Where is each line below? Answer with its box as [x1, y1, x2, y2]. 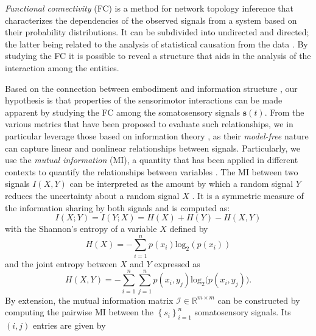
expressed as [154, 257, 200, 270]
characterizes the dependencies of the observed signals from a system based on [5, 13, 297, 26]
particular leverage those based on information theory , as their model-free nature [5, 129, 309, 142]
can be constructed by [217, 293, 300, 306]
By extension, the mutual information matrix [5, 293, 174, 306]
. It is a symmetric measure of [192, 189, 304, 201]
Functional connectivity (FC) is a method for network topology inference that [5, 2, 294, 14]
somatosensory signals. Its [194, 306, 291, 318]
